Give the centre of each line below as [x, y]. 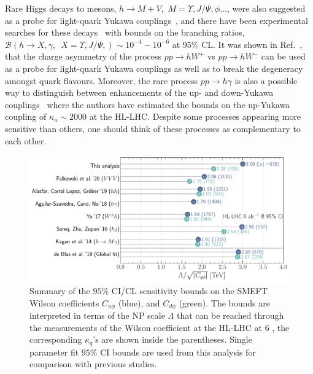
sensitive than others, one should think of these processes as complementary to [153, 128]
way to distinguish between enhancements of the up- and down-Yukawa [139, 92]
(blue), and [139, 302]
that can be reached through [230, 315]
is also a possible [266, 80]
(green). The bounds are [224, 302]
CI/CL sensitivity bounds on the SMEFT [189, 290]
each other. [26, 140]
